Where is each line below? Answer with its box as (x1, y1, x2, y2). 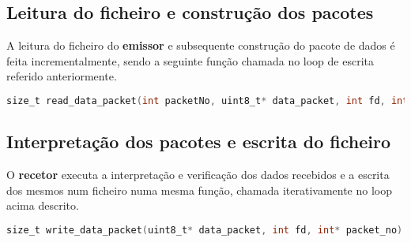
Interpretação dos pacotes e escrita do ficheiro (6, 129, 391, 154)
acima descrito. (6, 197, 79, 214)
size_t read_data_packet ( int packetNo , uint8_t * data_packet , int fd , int (6, 95, 409, 106)
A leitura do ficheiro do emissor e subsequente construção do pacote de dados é (6, 37, 395, 54)
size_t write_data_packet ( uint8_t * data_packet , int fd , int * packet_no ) (6, 224, 403, 236)
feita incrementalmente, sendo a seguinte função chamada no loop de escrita (6, 52, 374, 69)
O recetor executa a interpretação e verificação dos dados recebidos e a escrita (6, 166, 390, 183)
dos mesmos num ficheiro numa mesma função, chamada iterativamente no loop (6, 181, 392, 198)
